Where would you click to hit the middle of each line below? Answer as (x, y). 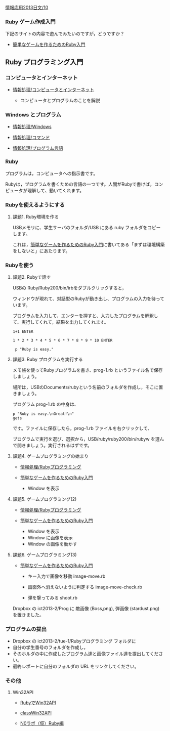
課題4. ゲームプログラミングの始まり (51, 456)
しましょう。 (26, 376)
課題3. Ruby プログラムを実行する (48, 359)
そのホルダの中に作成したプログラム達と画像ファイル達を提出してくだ (86, 654)
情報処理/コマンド (31, 138)
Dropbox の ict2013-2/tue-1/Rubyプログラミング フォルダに (74, 641)
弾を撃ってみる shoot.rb (52, 598)
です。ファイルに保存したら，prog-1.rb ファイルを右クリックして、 (82, 428)
